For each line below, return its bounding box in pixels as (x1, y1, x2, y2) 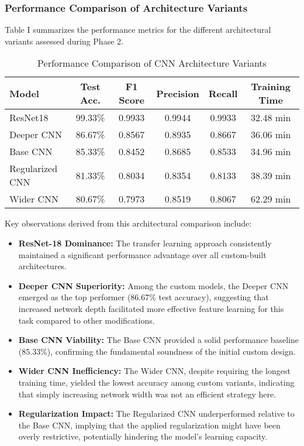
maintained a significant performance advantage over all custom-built (18, 248, 267, 260)
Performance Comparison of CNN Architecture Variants (37, 56, 267, 70)
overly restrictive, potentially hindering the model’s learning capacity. (18, 430, 268, 442)
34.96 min (250, 145, 291, 159)
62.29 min (250, 192, 291, 206)
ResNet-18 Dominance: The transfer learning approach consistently (18, 237, 272, 249)
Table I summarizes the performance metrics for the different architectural (5, 23, 271, 36)
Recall (208, 86, 238, 100)
